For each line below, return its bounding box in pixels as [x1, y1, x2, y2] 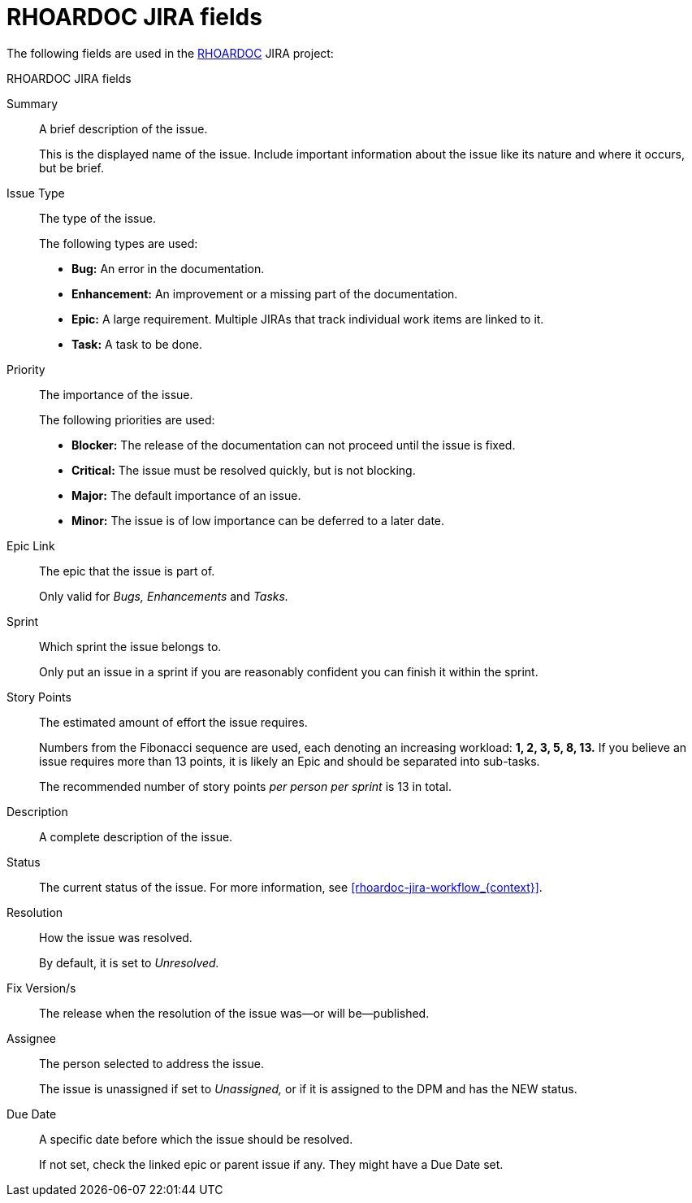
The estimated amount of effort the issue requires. [39, 714, 308, 729]
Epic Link [6, 538, 55, 553]
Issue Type [6, 185, 65, 200]
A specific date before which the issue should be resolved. [39, 1131, 353, 1146]
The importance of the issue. [39, 387, 193, 402]
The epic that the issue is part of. [39, 563, 215, 578]
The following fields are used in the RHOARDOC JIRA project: [6, 46, 334, 60]
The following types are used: [39, 236, 198, 250]
